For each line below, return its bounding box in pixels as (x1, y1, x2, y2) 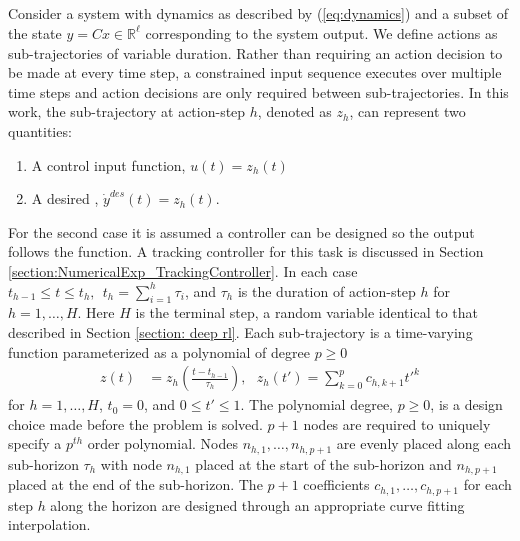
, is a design (430, 394, 503, 415)
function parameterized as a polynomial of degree (8, 341, 310, 362)
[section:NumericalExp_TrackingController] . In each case (8, 260, 358, 281)
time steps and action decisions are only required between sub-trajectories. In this (8, 81, 509, 102)
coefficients (303, 474, 370, 495)
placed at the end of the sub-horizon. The (8, 474, 263, 495)
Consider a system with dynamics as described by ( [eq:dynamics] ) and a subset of (8, 3, 509, 24)
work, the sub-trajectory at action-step (8, 101, 246, 122)
